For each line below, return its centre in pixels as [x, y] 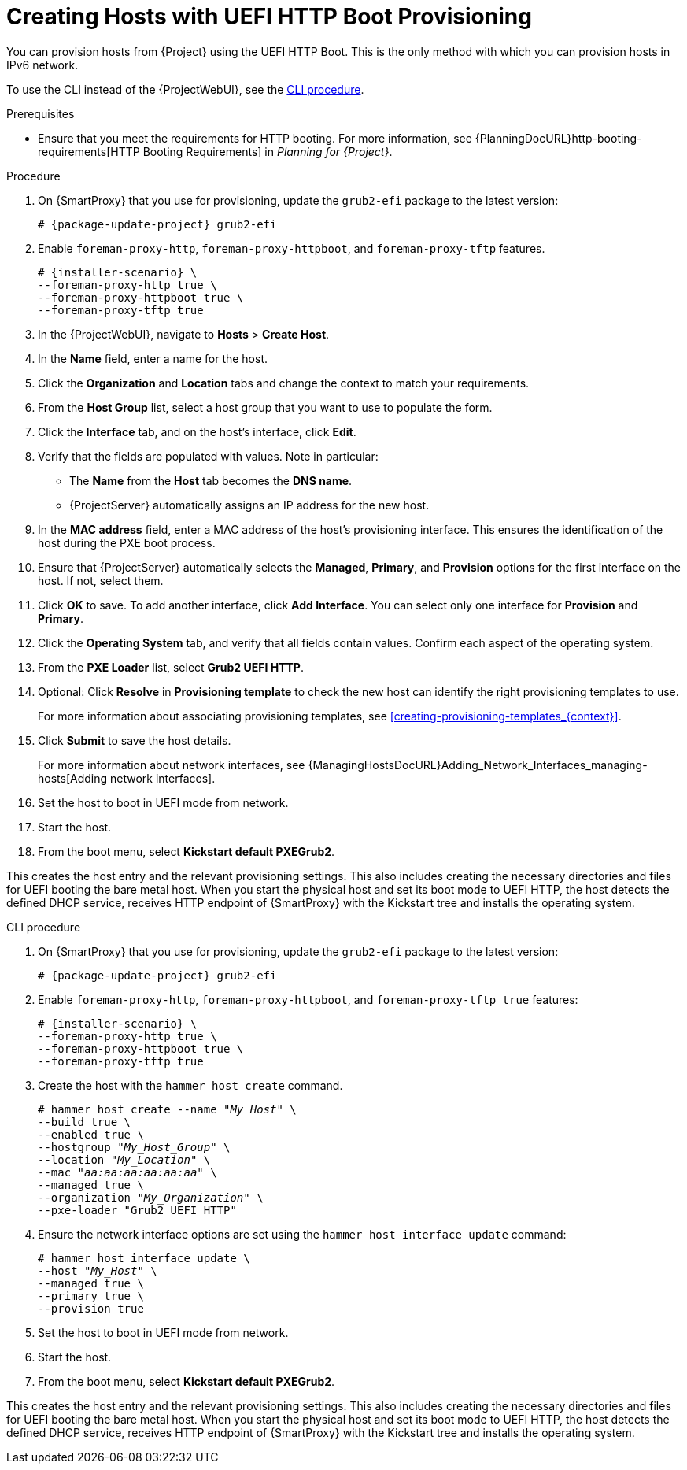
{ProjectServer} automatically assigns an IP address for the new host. [249, 505]
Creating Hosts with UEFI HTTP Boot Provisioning [269, 17]
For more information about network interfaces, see [172, 765]
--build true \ [85, 1122]
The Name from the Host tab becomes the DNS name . [211, 480]
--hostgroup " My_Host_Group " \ [134, 1147]
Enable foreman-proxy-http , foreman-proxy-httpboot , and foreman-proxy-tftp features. [292, 248]
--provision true [91, 1308]
